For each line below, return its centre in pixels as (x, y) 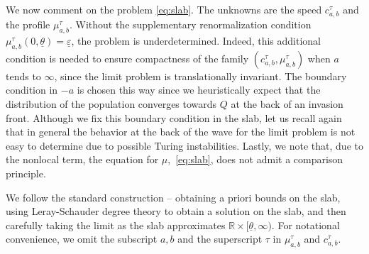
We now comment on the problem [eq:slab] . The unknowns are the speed (164, 9)
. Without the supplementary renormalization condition (190, 24)
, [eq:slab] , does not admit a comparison (255, 159)
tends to (23, 76)
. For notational (305, 225)
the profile (28, 24)
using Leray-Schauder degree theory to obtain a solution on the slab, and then (176, 211)
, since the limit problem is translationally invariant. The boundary (200, 76)
